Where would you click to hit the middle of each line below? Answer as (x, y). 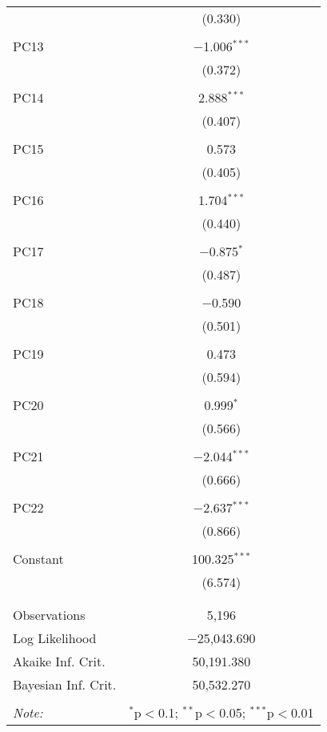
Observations (49, 615)
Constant (38, 559)
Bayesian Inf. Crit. (65, 684)
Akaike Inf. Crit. (59, 661)
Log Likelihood (55, 638)
